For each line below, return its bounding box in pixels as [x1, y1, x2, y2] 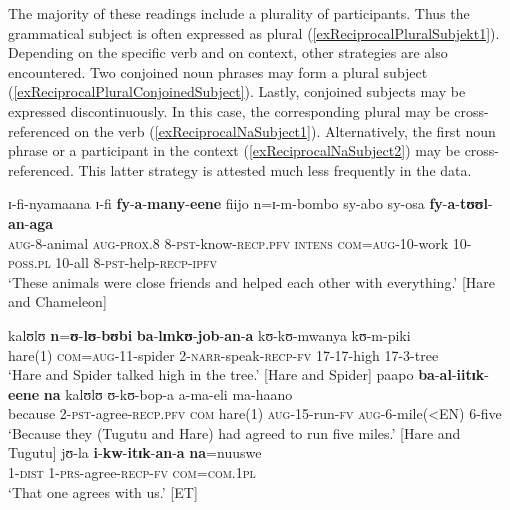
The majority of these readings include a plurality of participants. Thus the [8, 3, 470, 23]
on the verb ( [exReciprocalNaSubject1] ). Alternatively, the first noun [74, 120, 496, 141]
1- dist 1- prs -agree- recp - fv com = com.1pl [8, 462, 256, 483]
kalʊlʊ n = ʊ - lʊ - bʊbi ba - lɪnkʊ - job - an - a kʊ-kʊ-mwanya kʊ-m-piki [8, 324, 411, 345]
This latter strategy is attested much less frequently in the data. [78, 159, 472, 180]
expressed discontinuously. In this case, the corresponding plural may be [8, 100, 450, 121]
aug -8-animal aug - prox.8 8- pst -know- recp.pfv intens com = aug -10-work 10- [8, 232, 472, 253]
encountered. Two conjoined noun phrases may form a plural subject [8, 61, 428, 82]
